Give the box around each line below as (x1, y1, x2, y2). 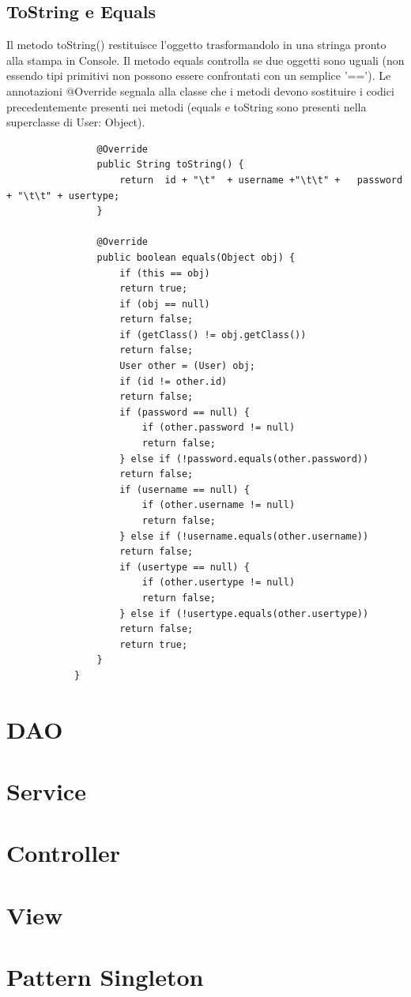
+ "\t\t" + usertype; (6, 190, 120, 201)
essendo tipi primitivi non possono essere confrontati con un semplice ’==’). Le (6, 67, 391, 84)
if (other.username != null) (141, 499, 296, 511)
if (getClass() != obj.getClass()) (119, 329, 307, 340)
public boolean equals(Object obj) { (96, 251, 296, 263)
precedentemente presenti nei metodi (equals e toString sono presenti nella (6, 98, 367, 115)
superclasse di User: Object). (6, 114, 145, 130)
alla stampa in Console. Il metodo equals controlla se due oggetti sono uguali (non (6, 51, 405, 68)
